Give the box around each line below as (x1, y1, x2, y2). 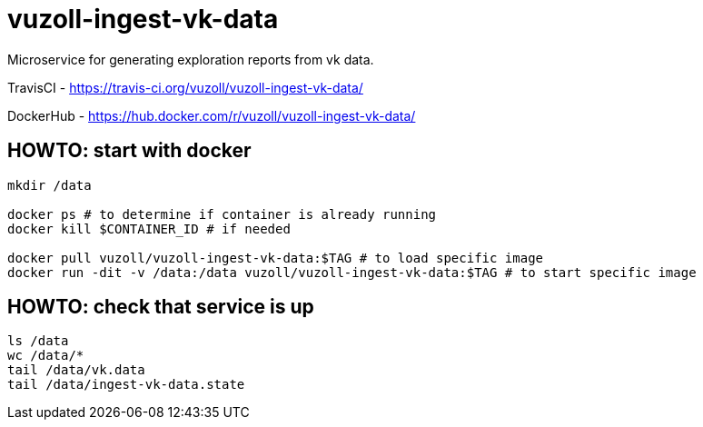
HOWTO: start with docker (7, 139, 252, 163)
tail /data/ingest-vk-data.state (7, 377, 245, 392)
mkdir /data (7, 177, 92, 193)
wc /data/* (7, 348, 84, 363)
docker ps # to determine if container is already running (7, 206, 437, 222)
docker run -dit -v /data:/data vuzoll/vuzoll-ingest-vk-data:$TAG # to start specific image (7, 264, 697, 280)
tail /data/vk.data (7, 362, 145, 378)
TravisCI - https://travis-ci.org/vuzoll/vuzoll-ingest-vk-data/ (7, 79, 363, 95)
